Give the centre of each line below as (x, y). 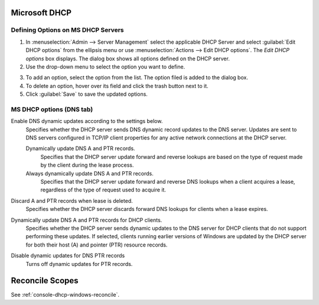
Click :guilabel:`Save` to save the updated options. (87, 94)
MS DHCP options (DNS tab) (52, 109)
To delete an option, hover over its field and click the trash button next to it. (117, 86)
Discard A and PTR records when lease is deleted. (72, 200)
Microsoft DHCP (41, 13)
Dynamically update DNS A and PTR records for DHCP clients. (87, 220)
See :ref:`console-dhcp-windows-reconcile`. (65, 295)
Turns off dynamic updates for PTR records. (79, 264)
